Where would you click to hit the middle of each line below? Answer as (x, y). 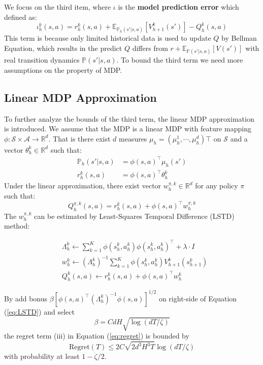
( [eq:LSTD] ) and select (39, 311)
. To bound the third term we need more (180, 60)
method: (17, 226)
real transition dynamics (42, 60)
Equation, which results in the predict (63, 48)
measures (133, 138)
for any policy (217, 186)
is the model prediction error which (178, 7)
